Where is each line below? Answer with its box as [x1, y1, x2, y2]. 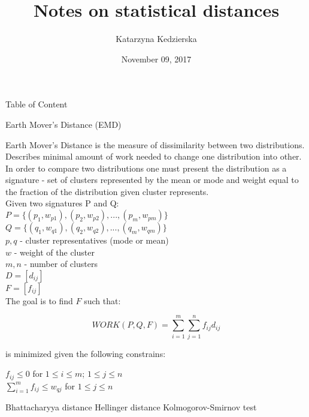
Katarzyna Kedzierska [116, 32, 197, 45]
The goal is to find [5, 294, 73, 307]
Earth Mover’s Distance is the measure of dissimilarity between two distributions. [5, 138, 305, 151]
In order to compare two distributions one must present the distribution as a [5, 161, 287, 174]
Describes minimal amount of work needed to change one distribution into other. [5, 150, 302, 163]
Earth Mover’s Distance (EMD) [5, 118, 122, 130]
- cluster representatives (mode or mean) [20, 234, 169, 247]
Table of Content [5, 98, 68, 110]
